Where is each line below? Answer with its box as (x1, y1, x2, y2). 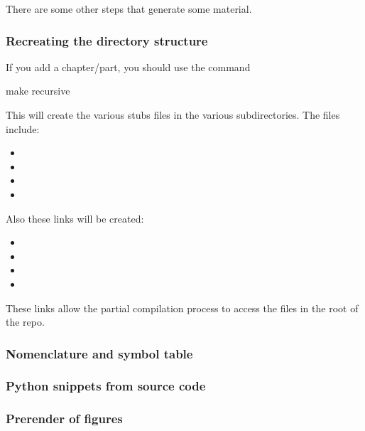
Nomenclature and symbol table (6, 344, 193, 362)
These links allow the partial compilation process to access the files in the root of (6, 300, 359, 315)
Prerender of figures (6, 410, 123, 427)
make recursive (6, 83, 70, 98)
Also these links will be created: (6, 211, 144, 225)
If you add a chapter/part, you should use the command (6, 59, 251, 74)
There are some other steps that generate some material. (6, 1, 252, 16)
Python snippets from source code (6, 377, 206, 395)
